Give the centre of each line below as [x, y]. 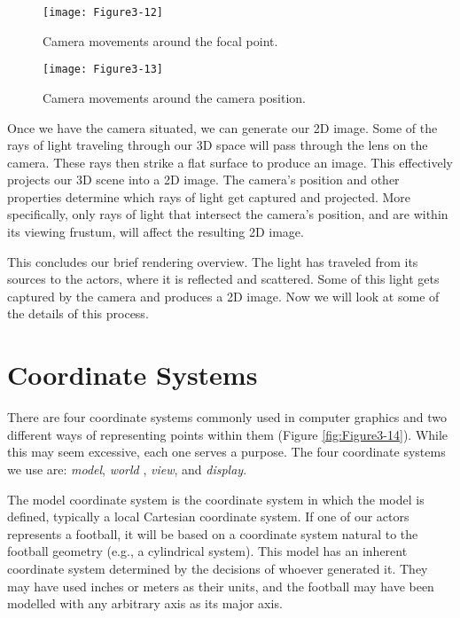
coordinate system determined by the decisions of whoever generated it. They [218, 568]
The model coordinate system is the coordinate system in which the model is [216, 499]
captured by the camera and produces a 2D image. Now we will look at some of [223, 296]
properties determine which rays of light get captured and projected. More [209, 196]
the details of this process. [78, 313]
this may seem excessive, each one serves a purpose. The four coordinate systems [226, 452]
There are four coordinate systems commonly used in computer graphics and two [227, 417]
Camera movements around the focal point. [160, 40]
